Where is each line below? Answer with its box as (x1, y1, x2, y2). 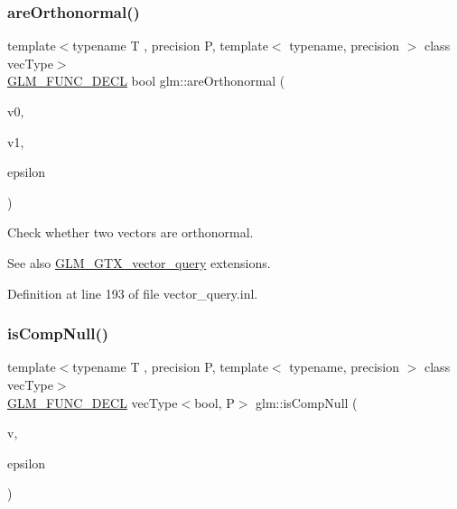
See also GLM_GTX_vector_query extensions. (7, 253, 271, 272)
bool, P (194, 393, 235, 412)
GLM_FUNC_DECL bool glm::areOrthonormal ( (7, 71, 285, 90)
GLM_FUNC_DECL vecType (7, 393, 178, 412)
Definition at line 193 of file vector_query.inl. (7, 283, 258, 302)
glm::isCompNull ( (256, 393, 358, 412)
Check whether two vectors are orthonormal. (7, 223, 254, 242)
